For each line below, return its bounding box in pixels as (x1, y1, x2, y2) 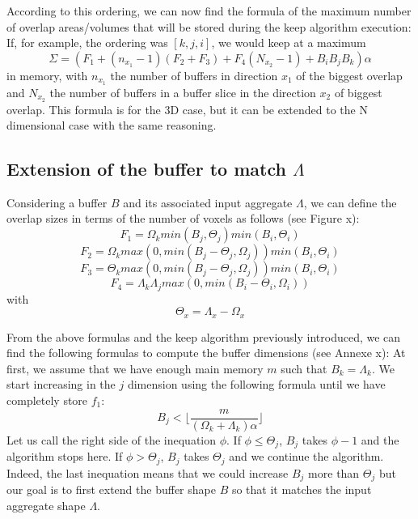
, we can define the (303, 194, 397, 211)
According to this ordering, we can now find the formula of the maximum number (6, 2, 412, 19)
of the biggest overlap (296, 66, 403, 83)
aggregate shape (6, 496, 86, 513)
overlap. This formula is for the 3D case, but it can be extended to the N (6, 100, 368, 117)
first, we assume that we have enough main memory (6, 359, 264, 376)
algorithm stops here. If (6, 448, 123, 465)
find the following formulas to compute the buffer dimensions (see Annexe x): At (6, 344, 406, 361)
